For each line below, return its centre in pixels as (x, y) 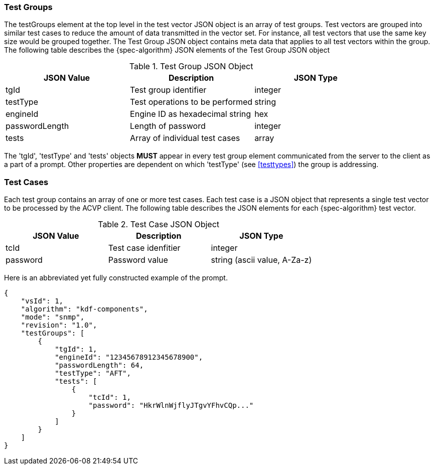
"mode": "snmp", (53, 317)
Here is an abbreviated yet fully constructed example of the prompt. (116, 278)
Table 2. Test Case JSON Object (159, 224)
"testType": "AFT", (93, 373)
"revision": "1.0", (59, 325)
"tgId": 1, (76, 349)
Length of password (168, 126)
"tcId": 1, (110, 398)
